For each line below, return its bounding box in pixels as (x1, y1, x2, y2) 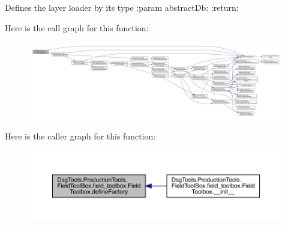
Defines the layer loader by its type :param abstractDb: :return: (5, 1, 239, 13)
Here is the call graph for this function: (5, 21, 149, 34)
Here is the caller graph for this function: (5, 130, 156, 142)
